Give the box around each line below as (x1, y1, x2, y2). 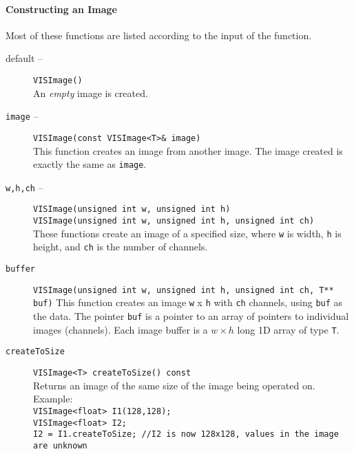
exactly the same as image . (33, 157, 147, 171)
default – (6, 51, 43, 65)
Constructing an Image (6, 1, 117, 16)
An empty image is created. (33, 85, 148, 100)
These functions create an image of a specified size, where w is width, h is (33, 226, 342, 240)
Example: (33, 391, 73, 406)
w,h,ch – (6, 180, 43, 194)
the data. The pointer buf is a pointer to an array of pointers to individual (33, 309, 349, 323)
